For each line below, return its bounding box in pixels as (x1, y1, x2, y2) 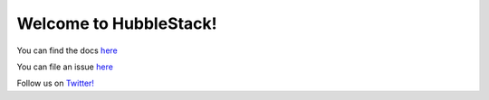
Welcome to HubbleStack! (16, 14, 217, 33)
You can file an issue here (16, 61, 113, 72)
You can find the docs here (16, 45, 118, 56)
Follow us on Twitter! (16, 77, 95, 89)
